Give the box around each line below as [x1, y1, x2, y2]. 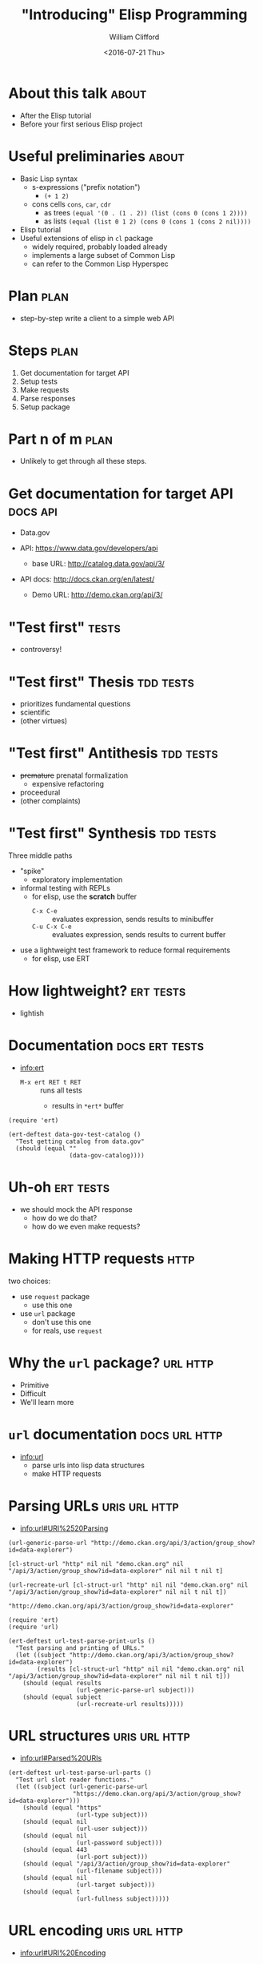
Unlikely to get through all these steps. [19, 457, 147, 466]
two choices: [8, 1276, 50, 1286]
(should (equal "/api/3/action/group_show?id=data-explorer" [22, 1860, 230, 1868]
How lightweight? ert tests [8, 982, 186, 1000]
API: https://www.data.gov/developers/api [19, 543, 158, 553]
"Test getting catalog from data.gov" [15, 1137, 145, 1145]
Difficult [19, 1388, 46, 1399]
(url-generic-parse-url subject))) [76, 1686, 195, 1694]
